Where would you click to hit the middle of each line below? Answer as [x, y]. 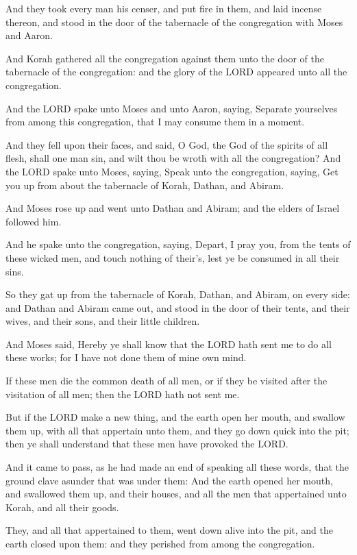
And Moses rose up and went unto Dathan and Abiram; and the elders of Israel [173, 208]
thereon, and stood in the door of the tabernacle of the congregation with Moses [174, 22]
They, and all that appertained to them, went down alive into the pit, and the [170, 530]
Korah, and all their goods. [62, 507]
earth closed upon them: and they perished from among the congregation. [160, 543]
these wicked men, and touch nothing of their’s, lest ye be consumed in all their [173, 257]
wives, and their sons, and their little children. [103, 321]
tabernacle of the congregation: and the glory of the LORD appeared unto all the [176, 72]
